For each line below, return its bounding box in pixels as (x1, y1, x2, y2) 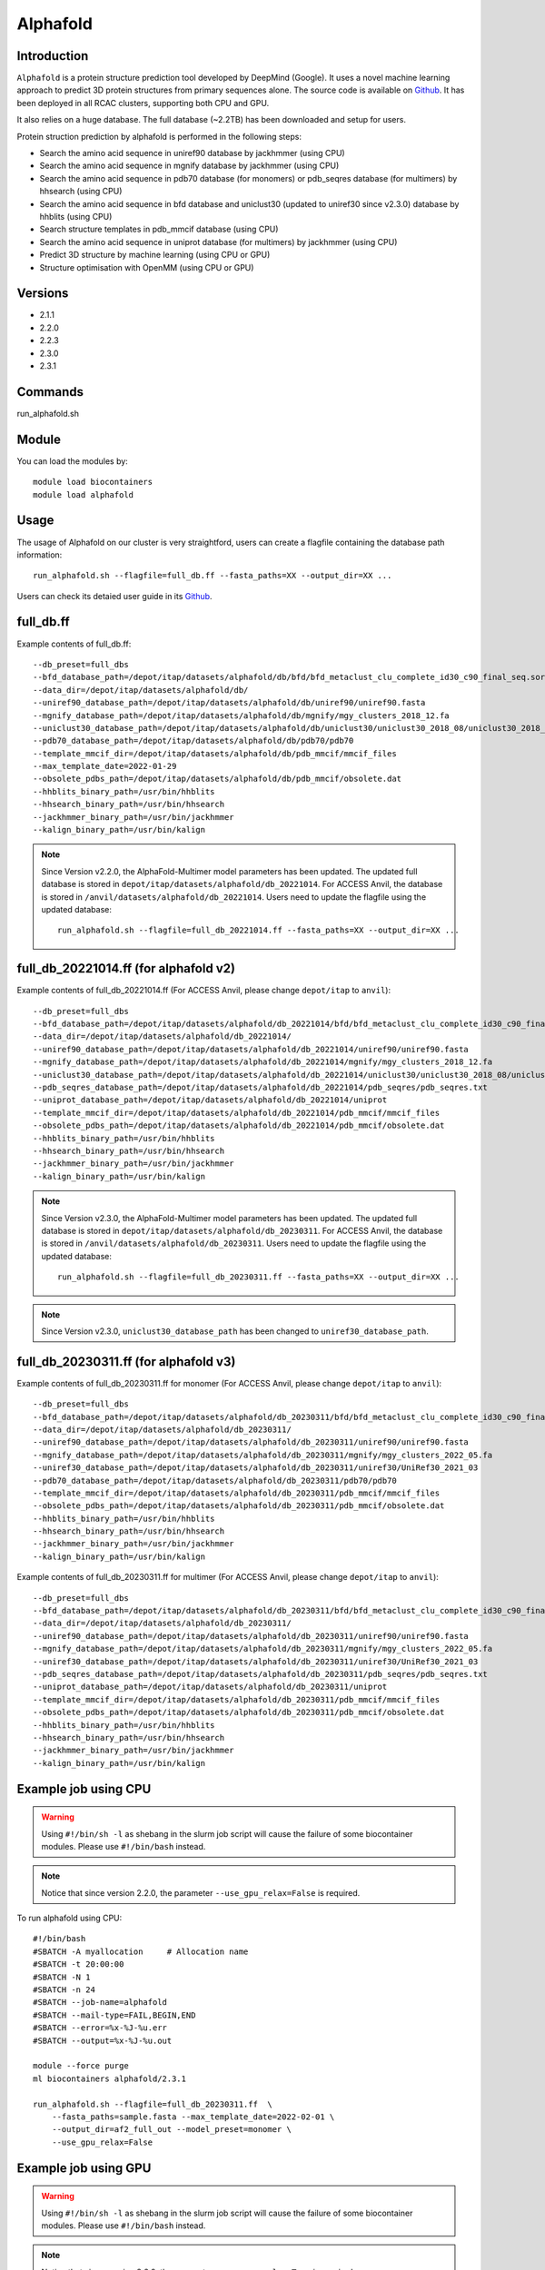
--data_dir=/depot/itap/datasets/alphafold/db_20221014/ (33, 1031, 292, 1041)
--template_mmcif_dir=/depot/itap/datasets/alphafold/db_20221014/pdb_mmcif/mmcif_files (33, 1108, 441, 1118)
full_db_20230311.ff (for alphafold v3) (16, 1354, 236, 1369)
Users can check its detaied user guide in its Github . (16, 590, 213, 601)
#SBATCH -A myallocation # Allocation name (33, 1946, 249, 1957)
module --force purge (33, 2061, 129, 2071)
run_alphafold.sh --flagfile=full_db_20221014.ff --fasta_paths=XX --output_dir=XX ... (57, 925, 461, 935)
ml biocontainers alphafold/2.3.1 (33, 2073, 186, 2084)
